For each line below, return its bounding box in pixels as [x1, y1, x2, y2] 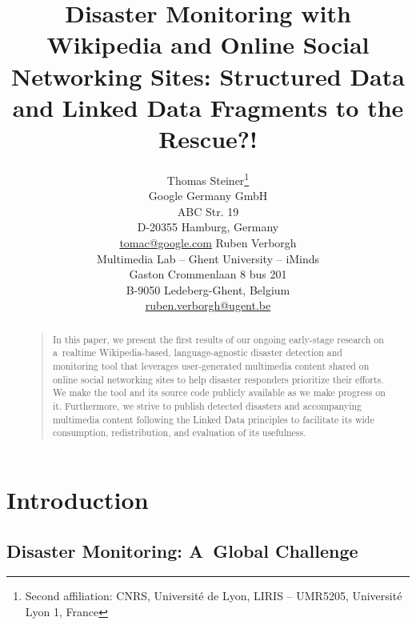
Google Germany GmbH [148, 187, 268, 204]
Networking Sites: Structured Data [11, 59, 405, 92]
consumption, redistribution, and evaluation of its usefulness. [52, 426, 306, 439]
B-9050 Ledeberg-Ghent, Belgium [126, 281, 290, 298]
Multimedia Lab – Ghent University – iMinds [96, 250, 320, 266]
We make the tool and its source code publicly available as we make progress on [52, 386, 386, 399]
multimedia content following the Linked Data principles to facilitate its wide [52, 412, 374, 426]
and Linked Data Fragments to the [12, 90, 404, 123]
